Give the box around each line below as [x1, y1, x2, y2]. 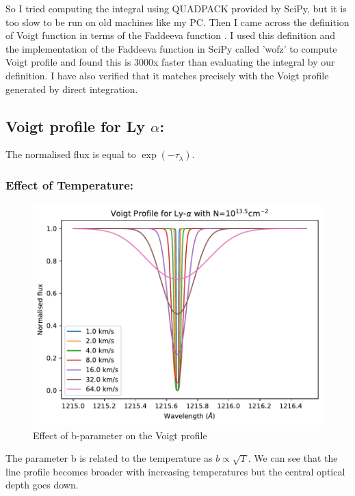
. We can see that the [248, 451, 338, 465]
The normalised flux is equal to [5, 147, 136, 161]
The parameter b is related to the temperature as [5, 451, 213, 465]
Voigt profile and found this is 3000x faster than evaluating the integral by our [5, 55, 335, 69]
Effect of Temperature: [5, 177, 133, 194]
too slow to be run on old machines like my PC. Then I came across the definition [5, 14, 350, 29]
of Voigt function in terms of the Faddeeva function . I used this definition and [5, 28, 335, 42]
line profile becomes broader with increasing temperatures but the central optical [5, 464, 345, 478]
